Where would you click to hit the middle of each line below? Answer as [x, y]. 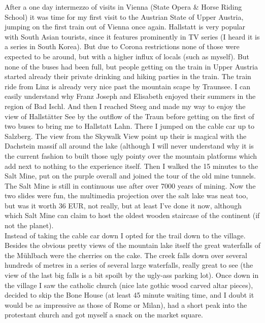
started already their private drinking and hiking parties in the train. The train [128, 76]
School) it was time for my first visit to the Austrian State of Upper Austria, [124, 16]
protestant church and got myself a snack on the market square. [104, 315]
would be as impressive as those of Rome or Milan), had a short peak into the [126, 304]
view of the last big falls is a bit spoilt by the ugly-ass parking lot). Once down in [132, 275]
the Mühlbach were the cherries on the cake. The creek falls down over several [126, 255]
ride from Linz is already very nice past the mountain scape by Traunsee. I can [128, 86]
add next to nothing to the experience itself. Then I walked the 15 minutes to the [131, 166]
